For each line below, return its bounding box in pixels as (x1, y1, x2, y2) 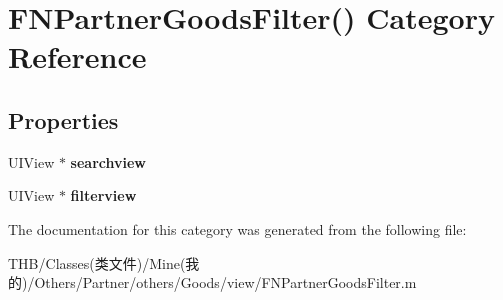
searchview (70, 151, 146, 172)
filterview (70, 185, 137, 206)
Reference (8, 36, 147, 77)
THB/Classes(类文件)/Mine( (8, 252, 186, 273)
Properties (8, 104, 119, 135)
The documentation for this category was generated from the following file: (8, 218, 467, 239)
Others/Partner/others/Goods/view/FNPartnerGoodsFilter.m (34, 272, 417, 293)
